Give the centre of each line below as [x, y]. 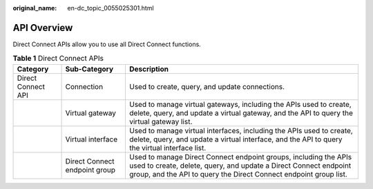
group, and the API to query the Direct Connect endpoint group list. [238, 174]
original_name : [35, 8]
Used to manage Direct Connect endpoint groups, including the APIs [240, 157]
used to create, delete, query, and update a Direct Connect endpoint [240, 166]
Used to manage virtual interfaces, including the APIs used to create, [241, 130]
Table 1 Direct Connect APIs [58, 59]
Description [149, 69]
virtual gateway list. [161, 121]
